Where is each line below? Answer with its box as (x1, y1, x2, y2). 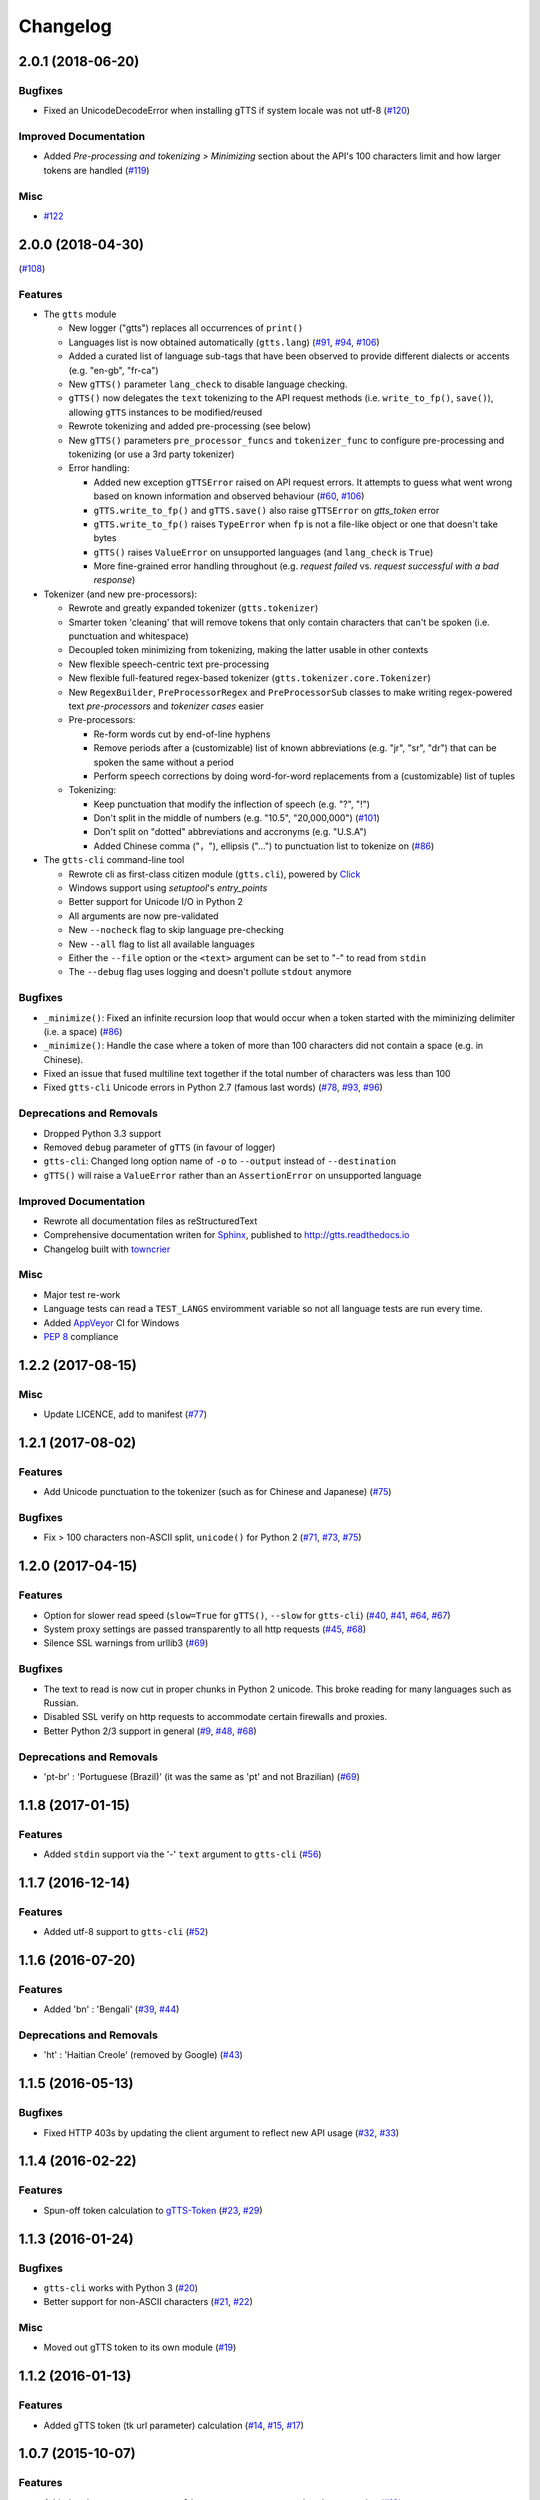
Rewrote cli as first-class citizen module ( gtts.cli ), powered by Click (68, 868, 361, 880)
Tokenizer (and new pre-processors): (43, 588, 198, 600)
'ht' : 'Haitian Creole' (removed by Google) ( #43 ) (43, 2049, 244, 2061)
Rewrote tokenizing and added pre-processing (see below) (68, 420, 312, 432)
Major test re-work (43, 1288, 121, 1300)
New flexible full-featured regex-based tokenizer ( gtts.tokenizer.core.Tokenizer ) (68, 672, 432, 684)
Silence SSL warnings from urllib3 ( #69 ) (43, 1637, 209, 1649)
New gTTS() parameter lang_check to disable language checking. (68, 378, 348, 390)
